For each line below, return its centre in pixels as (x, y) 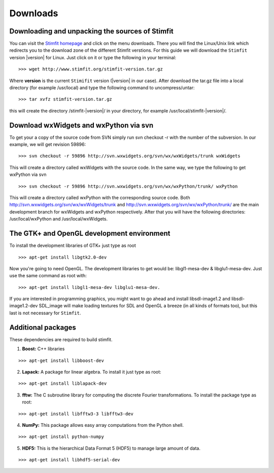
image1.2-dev (24, 306)
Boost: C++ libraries (43, 349)
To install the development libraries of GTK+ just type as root (73, 245)
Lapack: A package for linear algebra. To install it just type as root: (92, 372)
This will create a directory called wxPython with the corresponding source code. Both (100, 198)
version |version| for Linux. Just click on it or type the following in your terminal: (93, 57)
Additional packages (43, 327)
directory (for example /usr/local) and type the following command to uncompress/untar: (102, 88)
